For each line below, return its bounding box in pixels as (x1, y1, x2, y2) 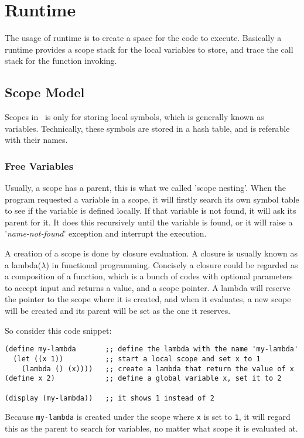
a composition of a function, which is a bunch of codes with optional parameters (5, 270, 293, 282)
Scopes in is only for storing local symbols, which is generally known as (5, 111, 264, 123)
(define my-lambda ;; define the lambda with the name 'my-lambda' (5, 345, 299, 354)
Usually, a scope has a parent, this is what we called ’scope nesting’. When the (5, 182, 286, 194)
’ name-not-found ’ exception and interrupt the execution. (5, 227, 207, 239)
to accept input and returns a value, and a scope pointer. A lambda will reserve (5, 281, 291, 293)
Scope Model (5, 83, 85, 101)
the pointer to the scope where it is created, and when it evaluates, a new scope (5, 293, 291, 305)
